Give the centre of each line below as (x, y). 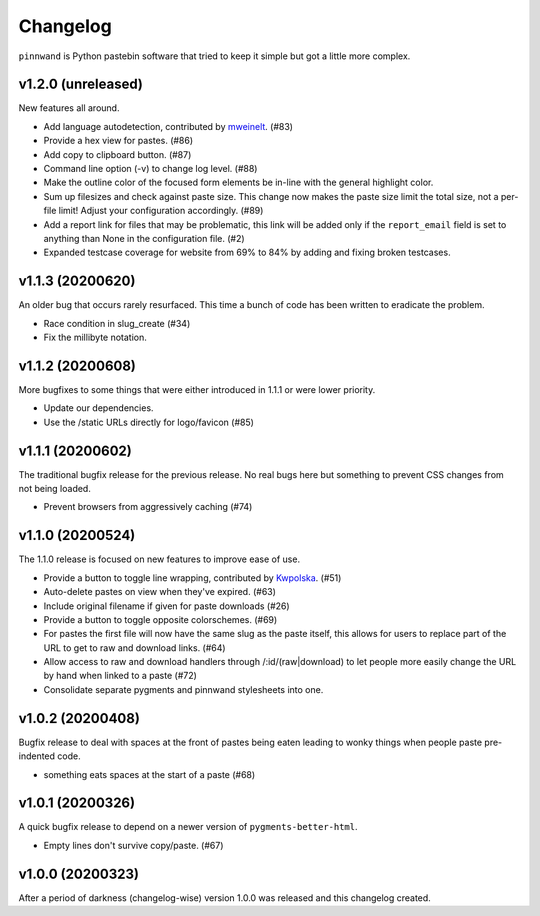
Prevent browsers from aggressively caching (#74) (148, 507)
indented (36, 756)
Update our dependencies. (98, 408)
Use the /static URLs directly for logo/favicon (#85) (149, 422)
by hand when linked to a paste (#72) (120, 676)
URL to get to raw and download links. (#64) (134, 647)
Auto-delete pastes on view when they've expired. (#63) (160, 592)
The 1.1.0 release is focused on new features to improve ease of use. (159, 559)
